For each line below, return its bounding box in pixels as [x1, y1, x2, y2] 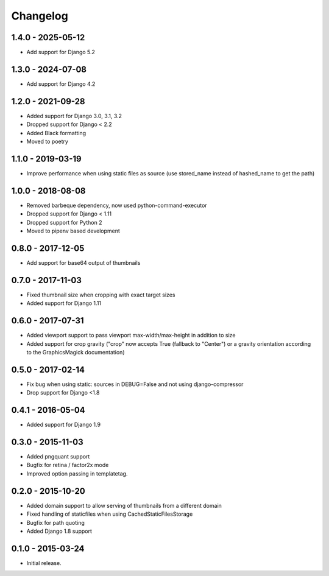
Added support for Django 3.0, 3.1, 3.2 [26, 112, 122, 119]
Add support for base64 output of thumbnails [26, 259, 141, 266]
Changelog [11, 9, 68, 23]
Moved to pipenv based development [26, 227, 120, 234]
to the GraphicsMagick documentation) [26, 348, 125, 356]
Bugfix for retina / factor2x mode [26, 462, 109, 469]
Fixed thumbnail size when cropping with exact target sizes [26, 291, 175, 298]
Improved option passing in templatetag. [26, 469, 128, 477]
